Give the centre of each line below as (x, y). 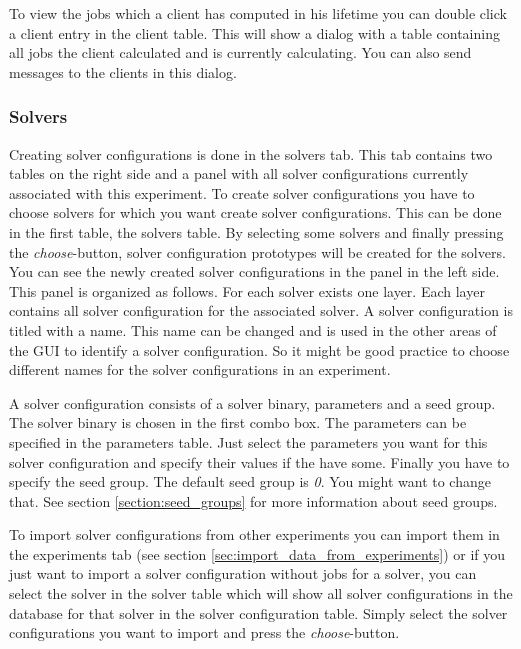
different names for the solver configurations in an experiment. (200, 369)
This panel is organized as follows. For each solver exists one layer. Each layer (247, 290)
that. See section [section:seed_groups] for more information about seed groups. (253, 500)
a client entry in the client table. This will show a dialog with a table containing (254, 32)
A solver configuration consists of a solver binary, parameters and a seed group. (252, 402)
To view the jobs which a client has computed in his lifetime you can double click (258, 13)
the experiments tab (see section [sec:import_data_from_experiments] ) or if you (257, 553)
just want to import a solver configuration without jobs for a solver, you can (243, 573)
